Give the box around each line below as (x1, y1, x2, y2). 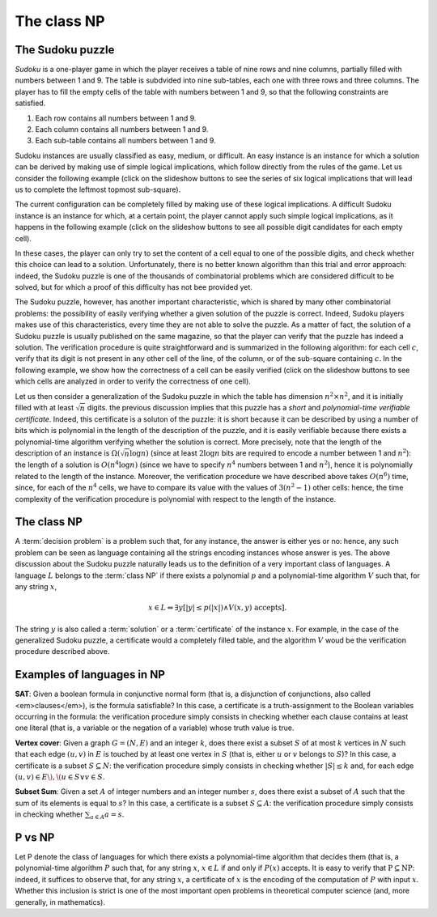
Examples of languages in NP (15, 668, 165, 681)
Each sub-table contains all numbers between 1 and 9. (35, 136, 216, 146)
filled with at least (15, 403, 74, 412)
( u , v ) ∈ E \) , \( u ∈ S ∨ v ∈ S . (15, 772, 105, 781)
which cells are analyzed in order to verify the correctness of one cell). (15, 376, 251, 386)
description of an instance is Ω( (15, 448, 121, 458)
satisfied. (15, 98, 46, 108)
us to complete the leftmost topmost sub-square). (15, 185, 181, 194)
